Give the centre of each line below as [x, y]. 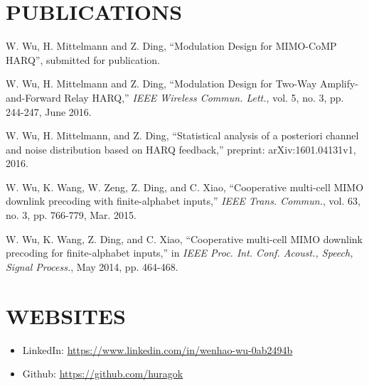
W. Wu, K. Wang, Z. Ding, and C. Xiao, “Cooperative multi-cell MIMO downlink [184, 238]
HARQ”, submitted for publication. [83, 59]
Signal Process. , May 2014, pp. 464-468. [92, 266]
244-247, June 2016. [49, 111]
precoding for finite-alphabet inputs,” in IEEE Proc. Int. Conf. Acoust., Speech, [180, 253]
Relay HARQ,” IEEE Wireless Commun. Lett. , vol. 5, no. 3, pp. [204, 97]
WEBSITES [66, 315]
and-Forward [33, 97]
